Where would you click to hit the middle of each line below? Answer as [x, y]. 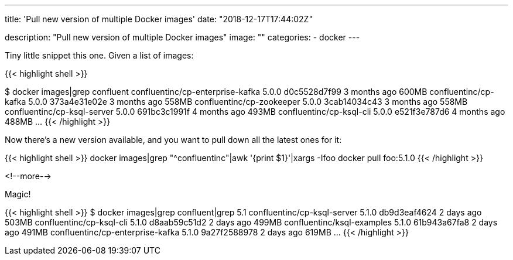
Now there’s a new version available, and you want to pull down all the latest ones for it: [173, 140]
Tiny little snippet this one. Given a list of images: [99, 55]
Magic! [18, 194]
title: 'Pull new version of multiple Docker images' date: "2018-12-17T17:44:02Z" [159, 19]
